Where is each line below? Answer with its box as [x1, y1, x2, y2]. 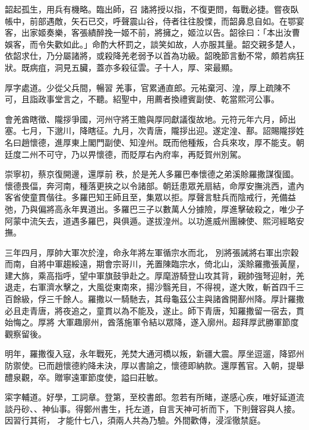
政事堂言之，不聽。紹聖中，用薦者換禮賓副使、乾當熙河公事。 [37, 93, 279, 105]
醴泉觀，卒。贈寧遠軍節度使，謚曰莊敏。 [5, 371, 163, 383]
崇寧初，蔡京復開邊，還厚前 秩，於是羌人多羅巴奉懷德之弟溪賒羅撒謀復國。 [5, 168, 299, 180]
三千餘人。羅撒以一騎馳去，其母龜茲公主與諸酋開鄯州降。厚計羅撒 [46, 293, 304, 305]
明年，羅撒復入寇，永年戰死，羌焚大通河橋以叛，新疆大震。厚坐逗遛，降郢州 [5, 347, 304, 360]
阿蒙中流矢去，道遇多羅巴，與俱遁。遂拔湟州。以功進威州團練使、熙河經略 [5, 214, 296, 227]
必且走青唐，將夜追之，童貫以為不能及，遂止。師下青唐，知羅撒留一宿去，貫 [5, 304, 304, 316]
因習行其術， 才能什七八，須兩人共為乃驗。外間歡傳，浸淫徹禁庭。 [5, 414, 266, 426]
